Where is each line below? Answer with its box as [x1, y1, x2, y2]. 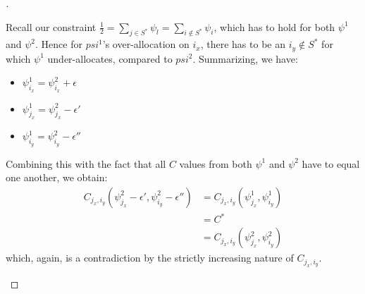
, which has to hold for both [214, 19, 335, 34]
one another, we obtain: [6, 170, 108, 185]
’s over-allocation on [102, 37, 190, 51]
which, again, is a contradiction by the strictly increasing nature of [6, 250, 294, 265]
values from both [179, 156, 252, 171]
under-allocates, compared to [47, 51, 173, 66]
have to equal [302, 156, 360, 171]
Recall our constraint [6, 19, 97, 34]
